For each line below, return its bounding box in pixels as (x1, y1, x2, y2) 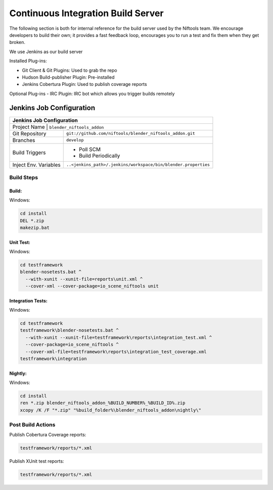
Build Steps (9, 174, 38, 181)
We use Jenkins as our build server (9, 48, 83, 55)
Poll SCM (78, 145, 101, 153)
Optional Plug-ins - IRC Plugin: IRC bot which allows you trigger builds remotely (9, 90, 175, 96)
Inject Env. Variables (12, 161, 61, 168)
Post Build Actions (9, 421, 56, 428)
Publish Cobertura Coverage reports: (9, 432, 86, 438)
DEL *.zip (20, 218, 44, 223)
